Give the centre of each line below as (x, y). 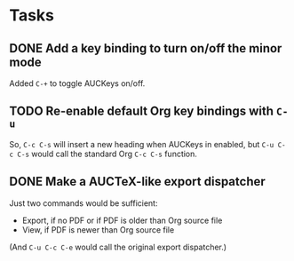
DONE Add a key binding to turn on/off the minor (146, 48)
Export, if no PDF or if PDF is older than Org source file (122, 220)
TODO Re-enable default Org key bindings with (141, 111)
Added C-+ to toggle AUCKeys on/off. (77, 83)
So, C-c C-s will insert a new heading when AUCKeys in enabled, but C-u (142, 144)
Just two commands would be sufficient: (83, 203)
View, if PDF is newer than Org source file (98, 229)
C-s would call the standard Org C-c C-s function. (107, 154)
